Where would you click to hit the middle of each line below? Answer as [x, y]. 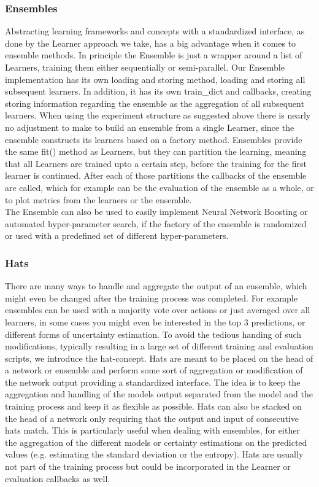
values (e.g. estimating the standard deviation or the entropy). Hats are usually [154, 454]
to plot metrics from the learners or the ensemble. [98, 199]
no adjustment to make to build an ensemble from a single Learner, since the [150, 127]
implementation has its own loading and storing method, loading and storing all [155, 79]
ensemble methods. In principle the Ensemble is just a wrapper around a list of [154, 55]
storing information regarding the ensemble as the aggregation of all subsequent [155, 103]
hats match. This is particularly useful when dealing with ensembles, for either [152, 430]
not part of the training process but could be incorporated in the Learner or [148, 466]
